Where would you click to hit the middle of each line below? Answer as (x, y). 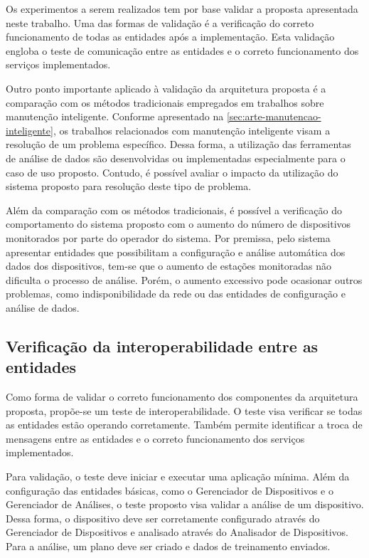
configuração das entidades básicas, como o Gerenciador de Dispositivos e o (170, 490)
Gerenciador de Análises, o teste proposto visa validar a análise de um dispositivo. (185, 504)
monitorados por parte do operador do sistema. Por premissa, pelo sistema (168, 237)
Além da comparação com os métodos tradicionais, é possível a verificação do (174, 210)
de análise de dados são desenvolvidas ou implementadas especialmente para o (176, 158)
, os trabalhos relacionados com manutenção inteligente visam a (192, 130)
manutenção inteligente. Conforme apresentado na (115, 116)
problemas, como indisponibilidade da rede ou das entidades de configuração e (176, 294)
